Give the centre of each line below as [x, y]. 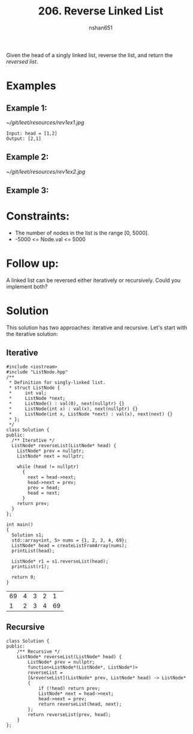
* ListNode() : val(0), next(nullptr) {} [67, 403]
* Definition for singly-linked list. [57, 382]
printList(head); [33, 551]
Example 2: [28, 157]
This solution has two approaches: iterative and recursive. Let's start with [97, 327]
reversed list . [22, 61]
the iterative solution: [32, 334]
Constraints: [38, 216]
